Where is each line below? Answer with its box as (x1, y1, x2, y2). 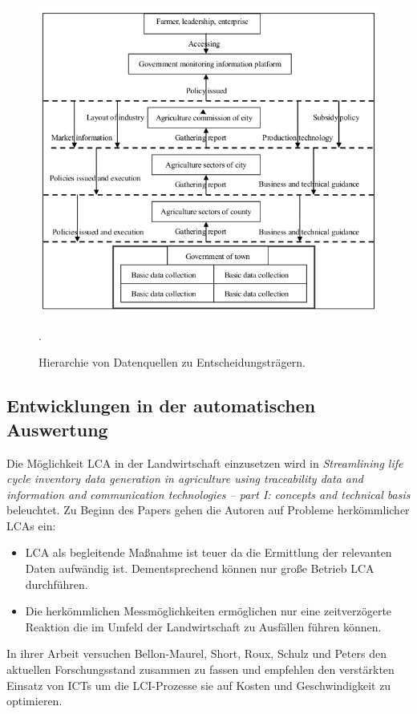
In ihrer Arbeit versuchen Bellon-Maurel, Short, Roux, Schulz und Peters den (6, 645, 387, 662)
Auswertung (6, 416, 108, 441)
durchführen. (25, 575, 88, 592)
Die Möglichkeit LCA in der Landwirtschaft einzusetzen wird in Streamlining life (6, 454, 403, 471)
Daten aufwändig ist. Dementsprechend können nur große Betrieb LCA (25, 560, 374, 577)
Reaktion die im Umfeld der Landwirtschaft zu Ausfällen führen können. (25, 618, 382, 635)
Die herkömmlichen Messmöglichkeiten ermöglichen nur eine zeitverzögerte (25, 602, 392, 619)
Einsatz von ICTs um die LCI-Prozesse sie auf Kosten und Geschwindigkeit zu (6, 676, 391, 693)
